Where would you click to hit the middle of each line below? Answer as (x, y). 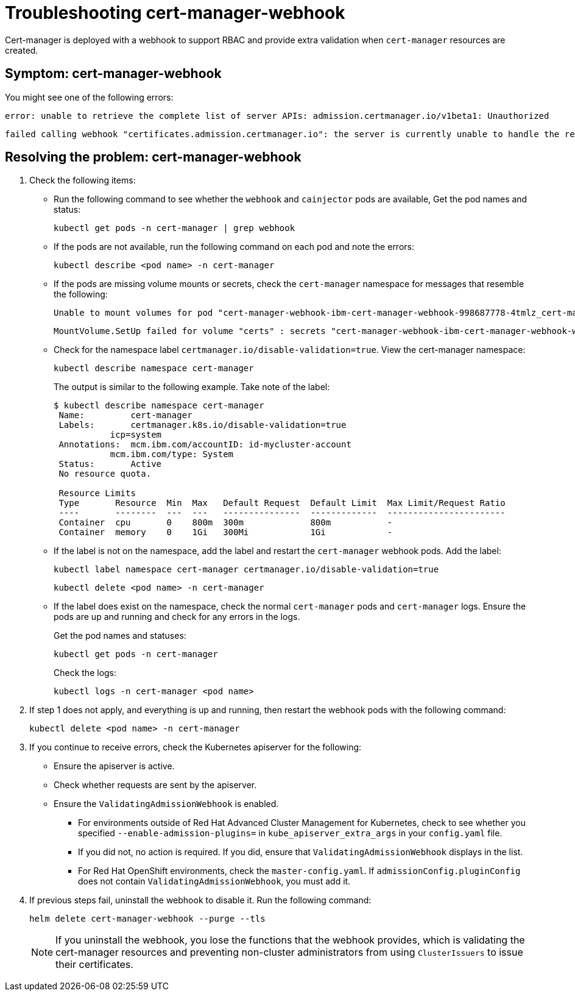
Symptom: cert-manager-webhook (113, 74)
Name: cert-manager (125, 415)
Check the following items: (83, 180)
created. (22, 50)
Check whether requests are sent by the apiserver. (155, 785)
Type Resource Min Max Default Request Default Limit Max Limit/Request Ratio (282, 503)
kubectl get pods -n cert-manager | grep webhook (175, 228)
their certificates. (94, 965)
